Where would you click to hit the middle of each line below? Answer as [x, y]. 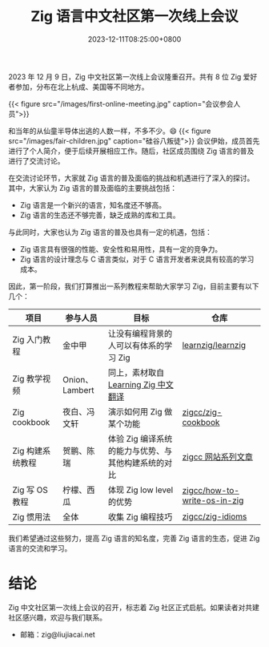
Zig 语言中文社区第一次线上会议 [134, 16]
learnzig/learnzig [214, 345]
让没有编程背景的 [140, 334]
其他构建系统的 [136, 463]
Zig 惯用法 [32, 516]
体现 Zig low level [141, 490]
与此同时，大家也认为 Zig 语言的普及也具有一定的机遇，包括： [110, 232]
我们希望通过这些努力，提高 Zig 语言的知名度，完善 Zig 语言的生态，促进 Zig [134, 538]
